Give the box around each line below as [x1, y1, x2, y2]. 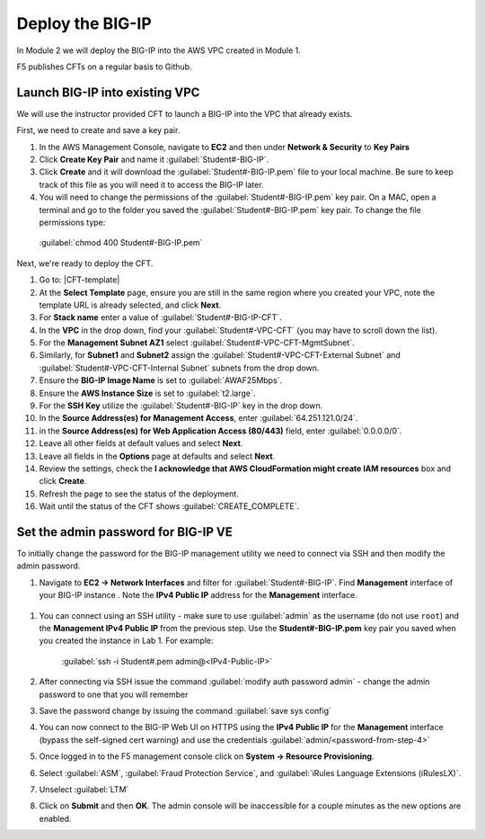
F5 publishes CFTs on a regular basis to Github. [16, 61, 192, 72]
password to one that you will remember [39, 689, 189, 700]
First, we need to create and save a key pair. [16, 125, 181, 136]
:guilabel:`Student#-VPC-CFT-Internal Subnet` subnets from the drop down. [39, 362, 320, 373]
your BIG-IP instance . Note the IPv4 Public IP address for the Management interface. [39, 590, 358, 601]
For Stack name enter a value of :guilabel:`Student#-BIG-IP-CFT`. [39, 312, 282, 323]
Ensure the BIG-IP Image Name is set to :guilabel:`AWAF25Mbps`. [39, 375, 283, 386]
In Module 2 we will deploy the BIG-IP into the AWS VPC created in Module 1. [16, 45, 301, 56]
